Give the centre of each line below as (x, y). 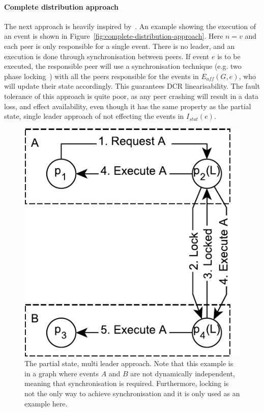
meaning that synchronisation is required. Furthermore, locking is (127, 383)
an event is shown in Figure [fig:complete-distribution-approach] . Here (114, 36)
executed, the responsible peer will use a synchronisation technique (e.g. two (123, 66)
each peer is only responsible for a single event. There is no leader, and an (120, 46)
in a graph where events (62, 373)
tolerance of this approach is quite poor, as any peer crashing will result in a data (131, 96)
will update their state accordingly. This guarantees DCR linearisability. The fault (132, 86)
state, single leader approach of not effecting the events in (94, 116)
